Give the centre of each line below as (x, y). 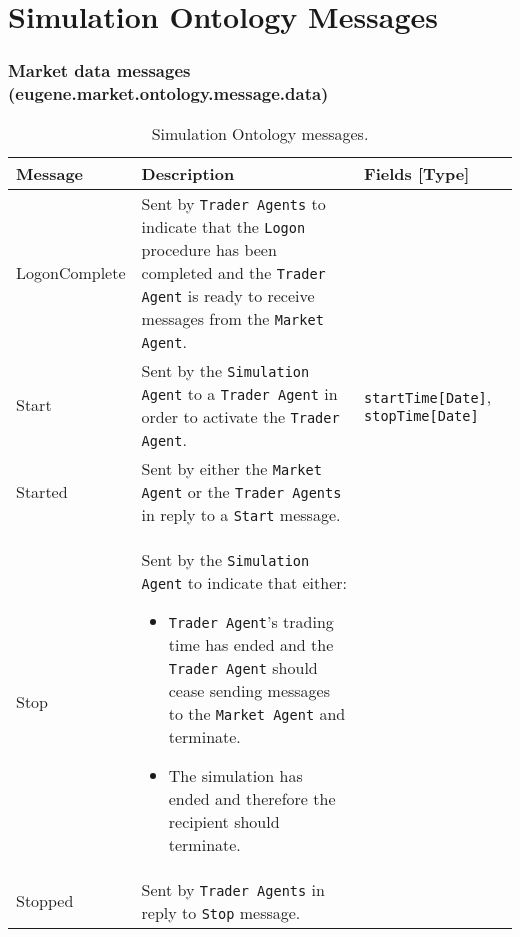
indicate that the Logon (223, 226)
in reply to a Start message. (241, 514)
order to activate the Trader (240, 416)
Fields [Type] (417, 173)
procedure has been (209, 249)
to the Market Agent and (257, 713)
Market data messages (99, 70)
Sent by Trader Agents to (233, 203)
